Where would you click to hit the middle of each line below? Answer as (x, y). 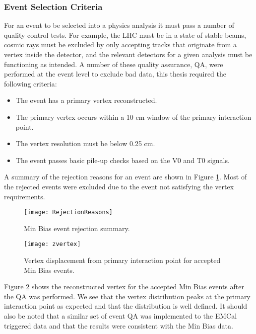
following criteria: (31, 83)
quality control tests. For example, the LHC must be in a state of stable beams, (125, 35)
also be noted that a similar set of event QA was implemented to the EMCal (121, 316)
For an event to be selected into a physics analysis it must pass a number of (119, 25)
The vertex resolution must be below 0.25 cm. (85, 143)
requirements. (25, 196)
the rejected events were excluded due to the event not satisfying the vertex (119, 186)
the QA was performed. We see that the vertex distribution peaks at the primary (127, 296)
